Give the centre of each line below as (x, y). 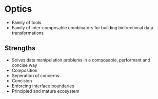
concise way (24, 65)
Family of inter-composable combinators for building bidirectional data (82, 27)
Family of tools (27, 22)
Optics (18, 9)
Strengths (20, 48)
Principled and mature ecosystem (45, 91)
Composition (24, 70)
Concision (22, 80)
